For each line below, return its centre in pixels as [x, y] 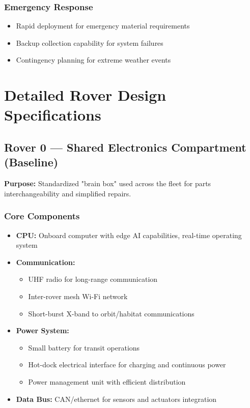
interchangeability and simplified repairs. [68, 193]
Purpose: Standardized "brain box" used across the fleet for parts [108, 183]
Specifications [53, 115]
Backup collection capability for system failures [90, 42]
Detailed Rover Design [85, 95]
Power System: [43, 330]
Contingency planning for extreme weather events [93, 60]
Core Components [42, 216]
